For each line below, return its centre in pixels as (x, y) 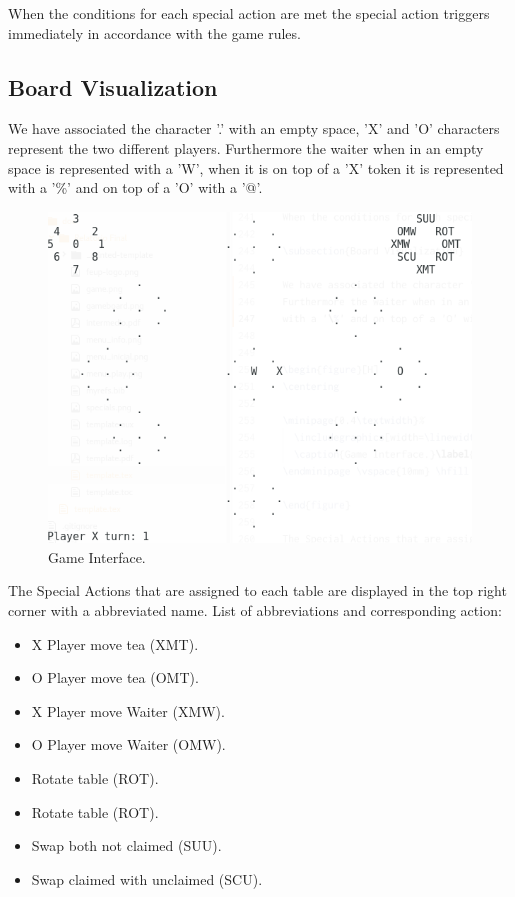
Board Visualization (113, 86)
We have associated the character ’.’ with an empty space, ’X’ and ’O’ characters (254, 128)
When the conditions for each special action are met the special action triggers (249, 13)
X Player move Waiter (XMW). (128, 710)
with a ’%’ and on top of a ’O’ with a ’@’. (135, 187)
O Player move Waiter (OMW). (128, 744)
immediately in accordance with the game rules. (154, 32)
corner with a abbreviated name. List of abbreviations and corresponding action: (255, 609)
